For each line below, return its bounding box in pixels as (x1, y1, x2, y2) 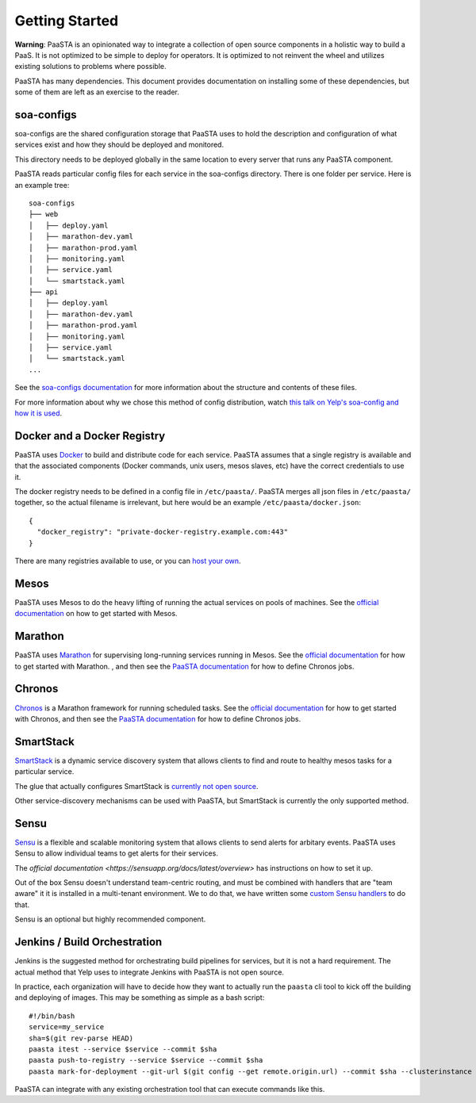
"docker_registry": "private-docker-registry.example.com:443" (36, 527, 289, 537)
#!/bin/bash (29, 1011, 75, 1021)
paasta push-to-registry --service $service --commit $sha (29, 1055, 263, 1065)
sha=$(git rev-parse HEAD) (29, 1033, 134, 1043)
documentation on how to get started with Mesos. (14, 609, 178, 619)
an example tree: (14, 180, 70, 190)
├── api (29, 288, 59, 297)
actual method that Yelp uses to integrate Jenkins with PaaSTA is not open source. (14, 967, 285, 977)
